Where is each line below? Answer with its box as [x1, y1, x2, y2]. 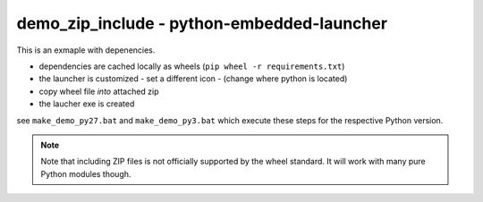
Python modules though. [40, 168, 131, 179]
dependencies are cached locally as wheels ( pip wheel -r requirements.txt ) [38, 61, 345, 72]
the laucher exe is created [38, 98, 135, 109]
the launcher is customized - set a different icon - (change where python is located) [38, 73, 348, 84]
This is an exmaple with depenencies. [16, 45, 156, 55]
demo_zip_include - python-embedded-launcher [16, 13, 388, 33]
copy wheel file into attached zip [38, 86, 160, 97]
